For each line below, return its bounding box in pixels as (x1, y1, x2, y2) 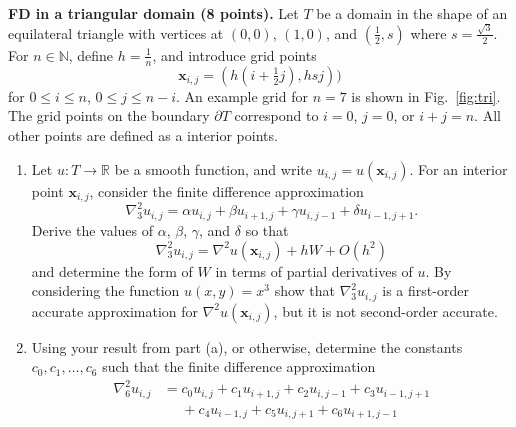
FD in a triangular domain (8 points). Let (8, 2, 299, 23)
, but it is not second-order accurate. (273, 300, 498, 321)
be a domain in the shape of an (316, 2, 508, 23)
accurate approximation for (31, 300, 198, 321)
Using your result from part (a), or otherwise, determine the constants (31, 336, 463, 357)
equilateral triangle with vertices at (8, 22, 224, 43)
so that (245, 219, 289, 240)
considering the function (31, 280, 180, 301)
